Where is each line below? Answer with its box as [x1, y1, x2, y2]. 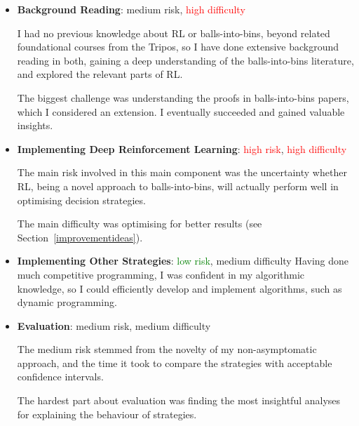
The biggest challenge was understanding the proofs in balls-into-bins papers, [17, 90, 349, 105]
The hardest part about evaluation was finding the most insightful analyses [17, 393, 341, 408]
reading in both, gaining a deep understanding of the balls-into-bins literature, [17, 53, 354, 67]
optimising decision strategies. [17, 192, 146, 207]
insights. [17, 118, 53, 133]
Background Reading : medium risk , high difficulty [17, 2, 245, 16]
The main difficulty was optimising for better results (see [17, 216, 262, 231]
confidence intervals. [17, 369, 104, 384]
